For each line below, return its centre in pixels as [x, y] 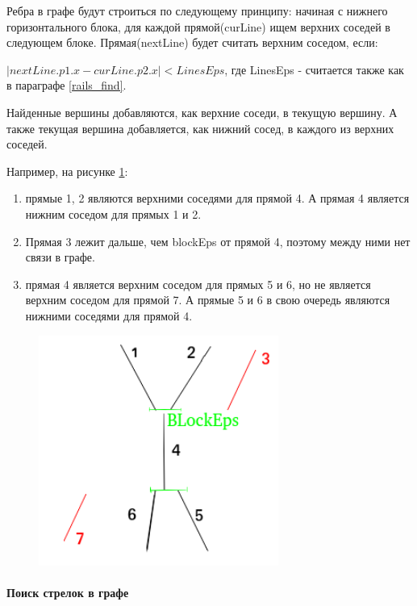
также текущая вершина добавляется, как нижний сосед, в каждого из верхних [200, 128]
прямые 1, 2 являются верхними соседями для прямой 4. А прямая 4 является [217, 198]
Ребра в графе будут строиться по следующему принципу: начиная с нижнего [197, 10]
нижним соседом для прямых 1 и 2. [113, 213]
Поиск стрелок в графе [68, 593]
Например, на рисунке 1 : [67, 171]
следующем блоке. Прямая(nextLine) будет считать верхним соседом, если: [192, 42]
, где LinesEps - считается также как [314, 69]
